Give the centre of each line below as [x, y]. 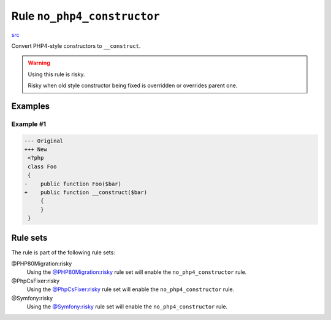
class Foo [42, 166]
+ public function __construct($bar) [86, 193]
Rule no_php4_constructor [86, 16]
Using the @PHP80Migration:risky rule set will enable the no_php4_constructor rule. [137, 272]
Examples [31, 106]
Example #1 [29, 124]
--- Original [44, 141]
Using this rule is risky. [56, 74]
